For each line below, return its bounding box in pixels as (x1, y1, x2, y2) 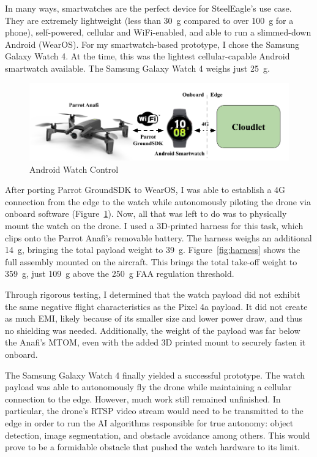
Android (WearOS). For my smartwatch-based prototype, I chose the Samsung (5, 37, 299, 50)
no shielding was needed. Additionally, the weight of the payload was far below (5, 323, 300, 336)
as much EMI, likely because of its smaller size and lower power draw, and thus (5, 312, 303, 325)
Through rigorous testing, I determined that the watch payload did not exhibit (5, 287, 300, 300)
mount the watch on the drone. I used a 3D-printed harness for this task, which (5, 219, 304, 232)
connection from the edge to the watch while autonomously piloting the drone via (5, 195, 311, 208)
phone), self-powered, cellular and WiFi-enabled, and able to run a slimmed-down (5, 26, 311, 39)
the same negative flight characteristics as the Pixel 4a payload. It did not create (5, 300, 308, 312)
